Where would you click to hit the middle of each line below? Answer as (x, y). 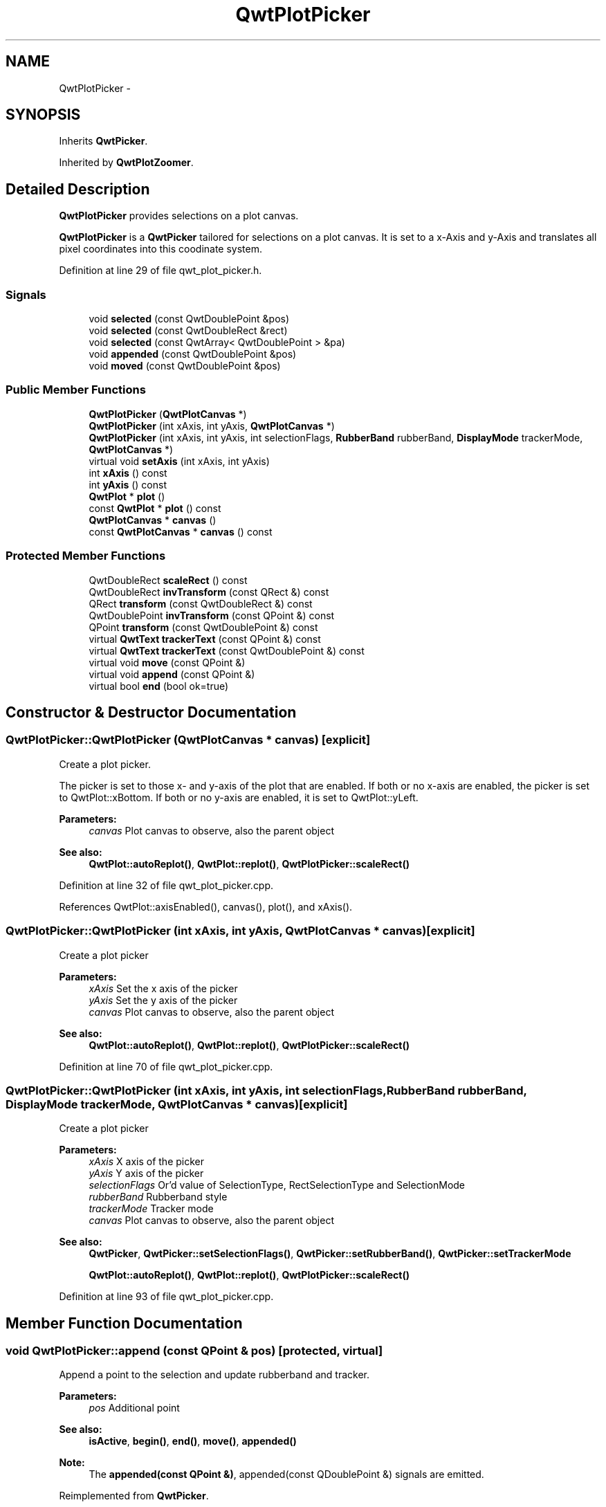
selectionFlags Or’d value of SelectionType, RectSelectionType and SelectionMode (277, 1185)
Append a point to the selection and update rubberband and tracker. (214, 1375)
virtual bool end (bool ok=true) (159, 686)
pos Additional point (134, 1408)
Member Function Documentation (124, 1323)
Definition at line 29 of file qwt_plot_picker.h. (160, 271)
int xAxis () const (128, 473)
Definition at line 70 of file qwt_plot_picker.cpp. (166, 1066)
